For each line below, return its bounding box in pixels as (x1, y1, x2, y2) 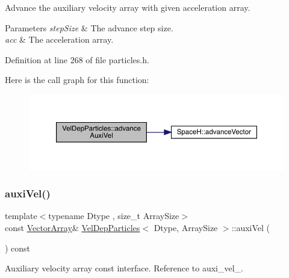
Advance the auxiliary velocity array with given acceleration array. (5, 1, 250, 13)
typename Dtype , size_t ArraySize (48, 209, 179, 222)
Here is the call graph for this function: (5, 73, 149, 86)
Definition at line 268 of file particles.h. (5, 53, 149, 66)
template (5, 209, 37, 222)
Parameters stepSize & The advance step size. (5, 21, 173, 34)
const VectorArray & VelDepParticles (5, 221, 140, 234)
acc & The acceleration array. (5, 33, 114, 46)
